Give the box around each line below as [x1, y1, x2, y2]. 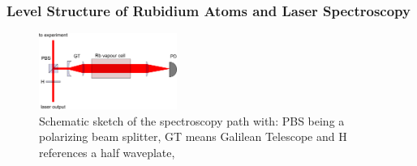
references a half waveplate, [39, 143, 175, 160]
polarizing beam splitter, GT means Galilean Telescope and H [39, 128, 347, 145]
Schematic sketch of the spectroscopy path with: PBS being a [39, 112, 345, 129]
